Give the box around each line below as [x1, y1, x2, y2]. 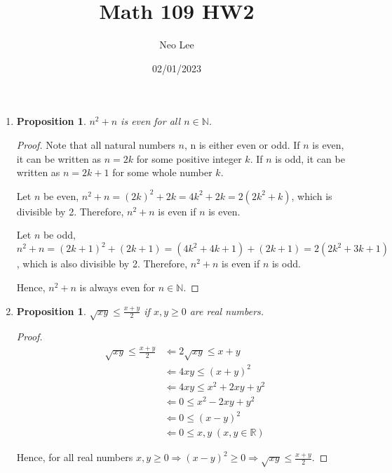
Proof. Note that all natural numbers [16, 137, 175, 152]
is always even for [79, 279, 156, 294]
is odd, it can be [275, 151, 345, 166]
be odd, [43, 227, 76, 242]
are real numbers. [189, 303, 264, 318]
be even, [43, 188, 79, 203]
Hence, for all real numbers [16, 450, 133, 465]
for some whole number [112, 165, 212, 180]
